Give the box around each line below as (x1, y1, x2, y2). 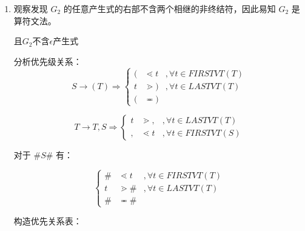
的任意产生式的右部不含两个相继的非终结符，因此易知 (63, 2, 276, 15)
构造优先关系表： (13, 215, 82, 227)
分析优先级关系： (13, 55, 82, 67)
